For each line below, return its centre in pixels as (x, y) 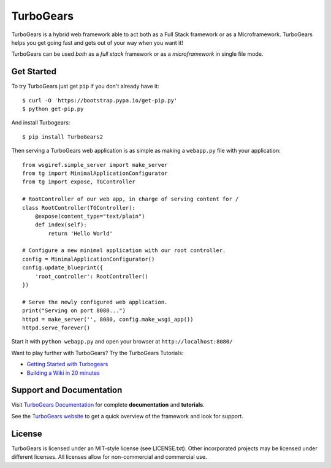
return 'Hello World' (81, 233)
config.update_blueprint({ (63, 268)
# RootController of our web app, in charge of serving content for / (131, 199)
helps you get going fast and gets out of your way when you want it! (97, 42)
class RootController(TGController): (79, 208)
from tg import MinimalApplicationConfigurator (95, 173)
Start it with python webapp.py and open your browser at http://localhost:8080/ (122, 342)
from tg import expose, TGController (79, 182)
